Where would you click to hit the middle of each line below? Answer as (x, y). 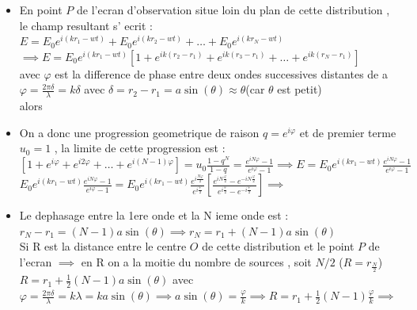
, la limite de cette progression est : (140, 148)
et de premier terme (348, 132)
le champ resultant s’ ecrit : (86, 25)
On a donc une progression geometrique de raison (139, 132)
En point (41, 10)
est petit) (299, 89)
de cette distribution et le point (278, 246)
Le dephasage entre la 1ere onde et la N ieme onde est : (154, 215)
